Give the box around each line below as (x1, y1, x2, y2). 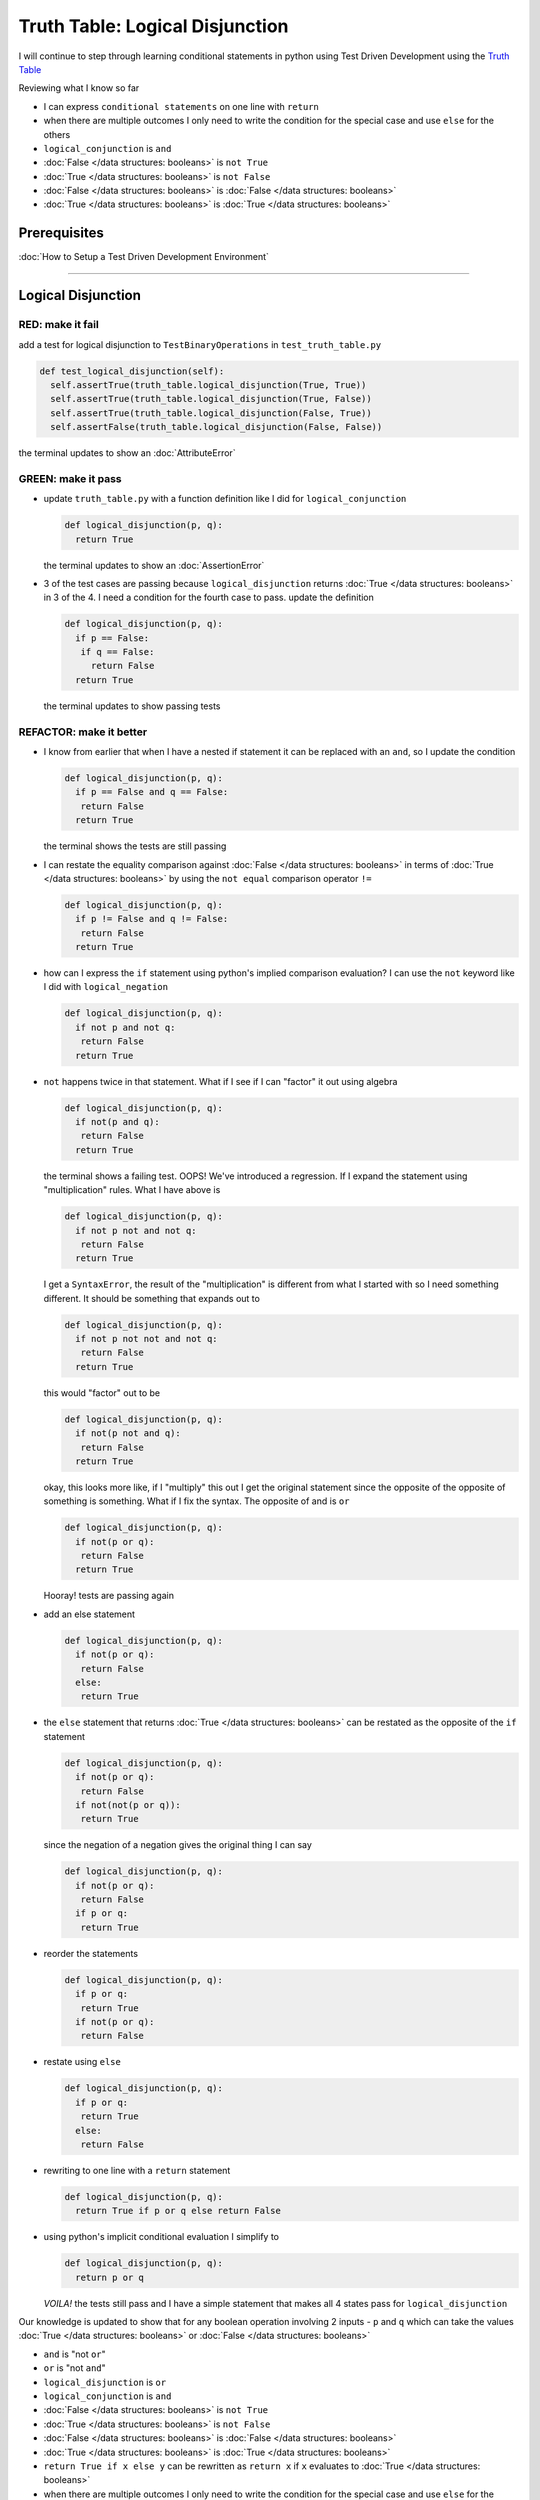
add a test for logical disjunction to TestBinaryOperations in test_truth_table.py (18, 338, 382, 350)
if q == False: (80, 646, 155, 658)
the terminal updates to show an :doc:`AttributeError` (18, 447, 236, 459)
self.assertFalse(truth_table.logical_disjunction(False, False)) (50, 421, 383, 433)
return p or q (75, 2271, 145, 2283)
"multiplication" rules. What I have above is (43, 1184, 221, 1196)
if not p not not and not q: (75, 1333, 219, 1345)
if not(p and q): (75, 1116, 160, 1127)
